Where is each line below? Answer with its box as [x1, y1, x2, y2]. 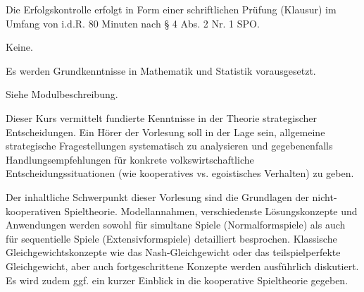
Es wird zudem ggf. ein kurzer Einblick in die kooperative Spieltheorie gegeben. [6, 272, 349, 287]
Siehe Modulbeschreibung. [6, 87, 118, 102]
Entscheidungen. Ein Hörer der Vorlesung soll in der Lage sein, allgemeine [6, 124, 325, 139]
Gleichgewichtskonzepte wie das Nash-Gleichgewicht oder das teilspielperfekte [6, 245, 341, 260]
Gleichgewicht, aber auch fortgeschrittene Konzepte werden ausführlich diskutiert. [6, 258, 359, 273]
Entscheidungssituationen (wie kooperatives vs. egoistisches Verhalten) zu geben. [6, 166, 354, 181]
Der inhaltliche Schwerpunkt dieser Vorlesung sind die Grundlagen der [6, 189, 309, 204]
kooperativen [6, 203, 61, 218]
